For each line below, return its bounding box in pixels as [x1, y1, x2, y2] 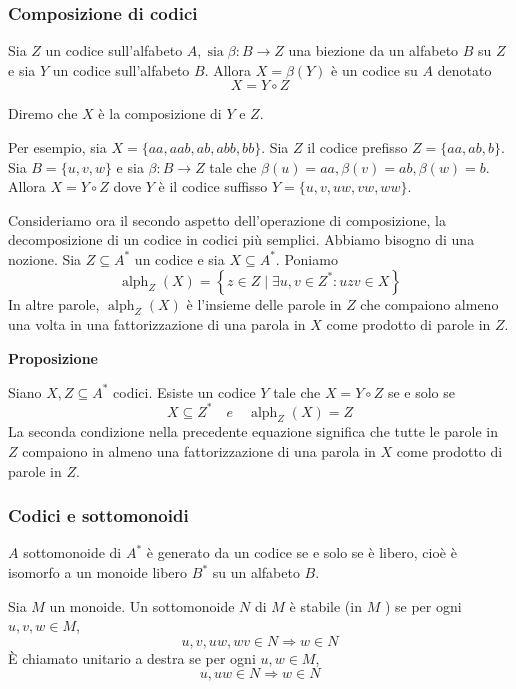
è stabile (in [289, 595, 362, 616]
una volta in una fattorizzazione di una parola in [8, 314, 306, 335]
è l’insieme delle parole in [186, 293, 342, 314]
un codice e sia [134, 248, 225, 269]
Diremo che [8, 103, 78, 124]
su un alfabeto [212, 562, 300, 583]
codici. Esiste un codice [113, 381, 256, 402]
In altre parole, [8, 293, 100, 314]
